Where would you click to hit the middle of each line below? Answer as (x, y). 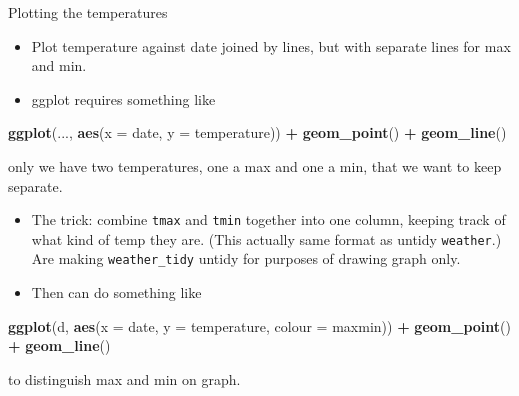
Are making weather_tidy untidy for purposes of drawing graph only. (246, 258)
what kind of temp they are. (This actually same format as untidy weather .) (266, 238)
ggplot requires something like (123, 98)
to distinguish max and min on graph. (124, 378)
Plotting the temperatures (88, 12)
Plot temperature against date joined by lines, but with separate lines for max (271, 45)
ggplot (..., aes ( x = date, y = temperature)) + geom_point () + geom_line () (257, 132)
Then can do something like (116, 292)
